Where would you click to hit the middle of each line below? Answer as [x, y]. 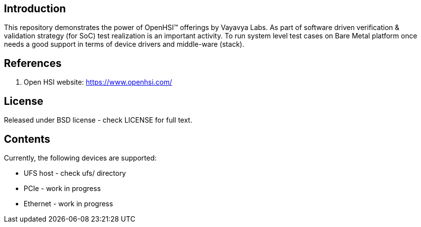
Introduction [35, 9]
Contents [27, 139]
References [33, 63]
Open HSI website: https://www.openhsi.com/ [98, 82]
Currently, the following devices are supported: [80, 158]
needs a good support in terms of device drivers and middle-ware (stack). [124, 44]
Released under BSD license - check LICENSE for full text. [98, 120]
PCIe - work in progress [62, 188]
